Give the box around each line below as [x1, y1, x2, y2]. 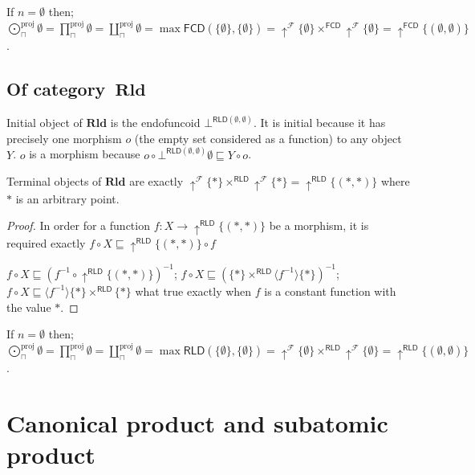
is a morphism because [29, 145, 140, 162]
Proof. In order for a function [6, 217, 150, 234]
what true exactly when [135, 282, 252, 299]
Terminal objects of [6, 173, 102, 190]
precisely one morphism [6, 129, 122, 146]
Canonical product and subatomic [6, 406, 388, 439]
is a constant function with [264, 282, 396, 299]
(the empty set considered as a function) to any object [134, 129, 402, 146]
